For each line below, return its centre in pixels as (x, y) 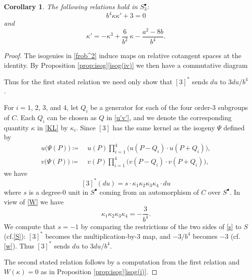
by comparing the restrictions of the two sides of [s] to (161, 226)
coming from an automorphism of (149, 192)
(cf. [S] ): (15, 236)
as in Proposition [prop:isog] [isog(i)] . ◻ (99, 271)
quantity (16, 127)
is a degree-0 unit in (58, 192)
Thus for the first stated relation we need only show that (88, 81)
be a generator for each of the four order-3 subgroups (169, 107)
